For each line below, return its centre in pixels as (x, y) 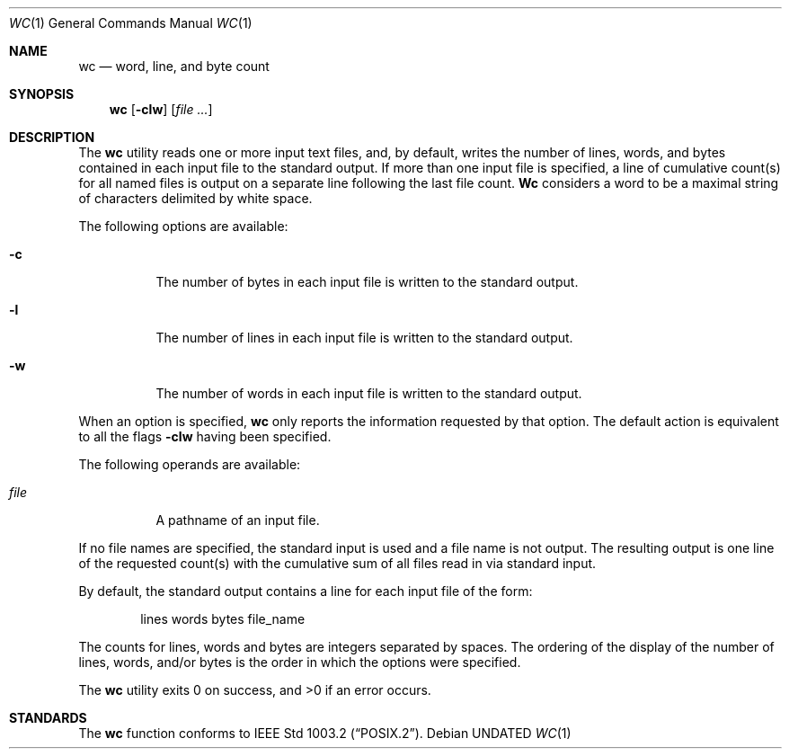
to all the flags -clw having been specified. (205, 436)
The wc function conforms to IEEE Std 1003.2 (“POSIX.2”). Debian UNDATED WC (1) (325, 733)
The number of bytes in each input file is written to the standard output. (367, 282)
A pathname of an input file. (238, 520)
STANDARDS (48, 718)
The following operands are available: (190, 464)
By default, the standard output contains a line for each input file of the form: (306, 591)
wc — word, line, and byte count (174, 66)
